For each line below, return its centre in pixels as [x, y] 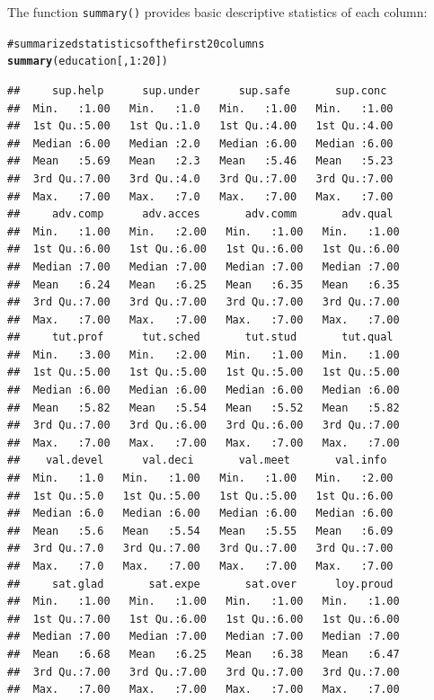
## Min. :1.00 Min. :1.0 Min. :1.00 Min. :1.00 [200, 108]
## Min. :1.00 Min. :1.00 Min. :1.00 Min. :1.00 [204, 602]
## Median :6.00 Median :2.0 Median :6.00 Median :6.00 [200, 143]
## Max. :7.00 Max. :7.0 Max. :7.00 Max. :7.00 [200, 196]
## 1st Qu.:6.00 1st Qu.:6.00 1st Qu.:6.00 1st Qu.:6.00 [204, 249]
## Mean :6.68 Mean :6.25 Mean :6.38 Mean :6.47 [204, 654]
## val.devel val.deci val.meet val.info [197, 461]
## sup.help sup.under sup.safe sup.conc [197, 90]
